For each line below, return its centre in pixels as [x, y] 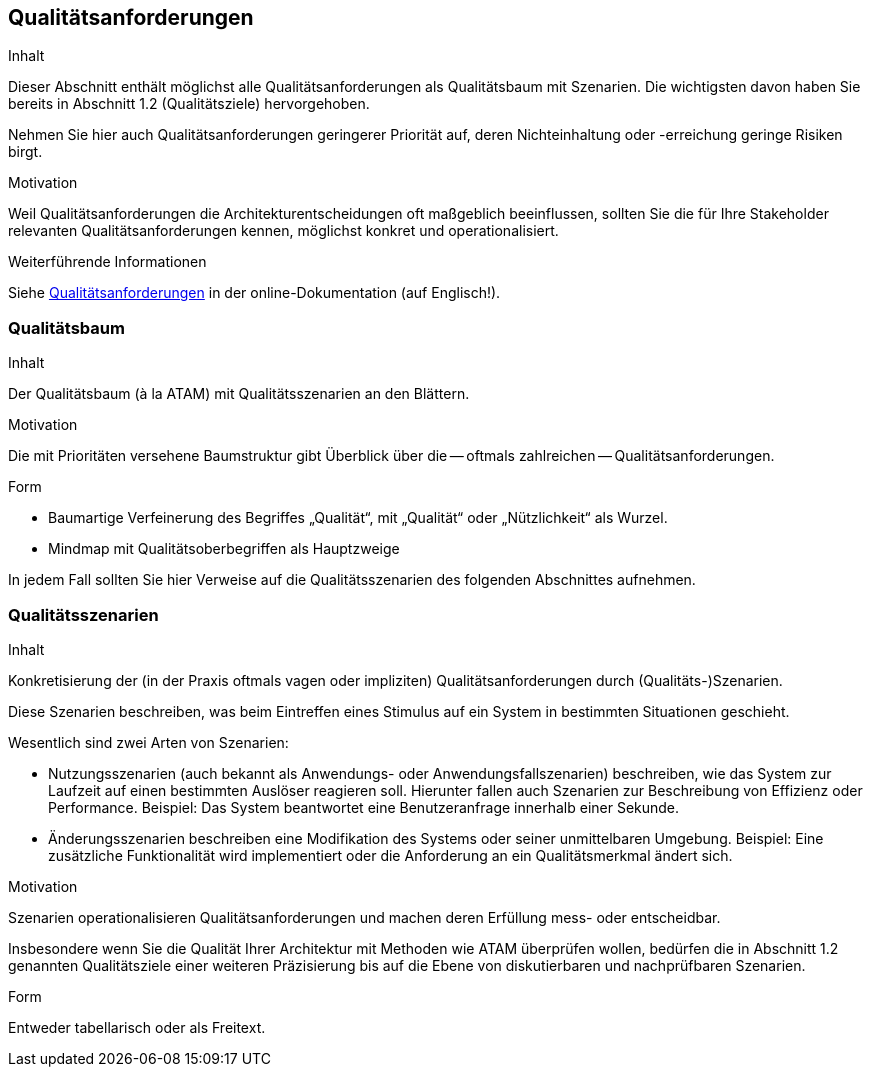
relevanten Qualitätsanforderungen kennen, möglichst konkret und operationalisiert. [283, 231]
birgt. [25, 152]
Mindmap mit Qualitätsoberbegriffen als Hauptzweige [224, 549]
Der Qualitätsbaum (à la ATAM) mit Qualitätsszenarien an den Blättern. [239, 394]
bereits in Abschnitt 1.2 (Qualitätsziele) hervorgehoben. [189, 104]
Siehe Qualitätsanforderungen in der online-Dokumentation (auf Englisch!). [254, 293]
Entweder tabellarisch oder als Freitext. [137, 1027]
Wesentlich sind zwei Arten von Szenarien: [148, 742]
